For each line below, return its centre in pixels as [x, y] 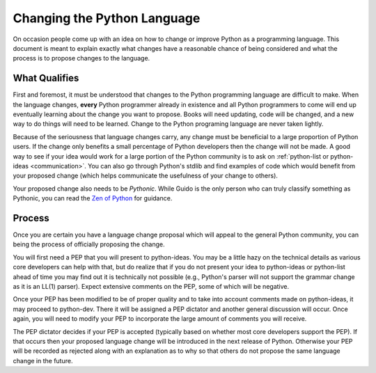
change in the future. [43, 360]
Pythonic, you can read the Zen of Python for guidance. [93, 198]
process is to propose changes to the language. [81, 58]
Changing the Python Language [107, 18]
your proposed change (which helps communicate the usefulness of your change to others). [146, 176]
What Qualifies [46, 78]
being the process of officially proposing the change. [89, 244]
